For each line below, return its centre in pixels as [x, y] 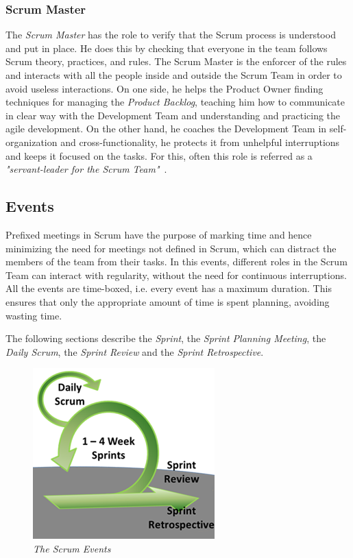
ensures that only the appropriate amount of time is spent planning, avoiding [168, 301]
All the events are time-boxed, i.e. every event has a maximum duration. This [169, 288]
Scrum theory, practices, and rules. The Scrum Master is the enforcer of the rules [176, 61]
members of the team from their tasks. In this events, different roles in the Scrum [176, 262]
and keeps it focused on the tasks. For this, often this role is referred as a [159, 155]
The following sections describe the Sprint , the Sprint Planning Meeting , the [166, 338]
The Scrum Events [72, 548]
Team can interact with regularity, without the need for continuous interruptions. [176, 275]
